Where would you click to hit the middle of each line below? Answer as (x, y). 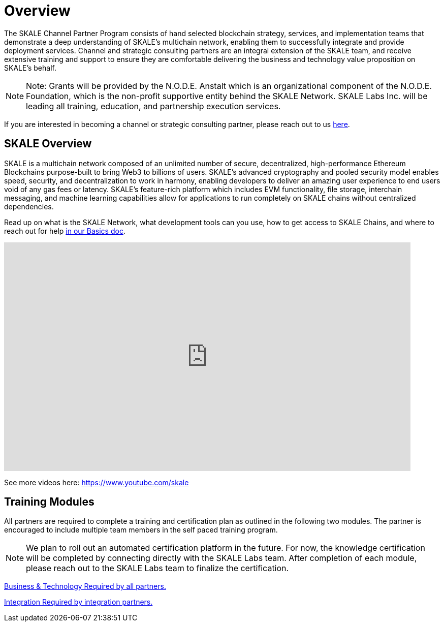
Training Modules (49, 502)
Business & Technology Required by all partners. (85, 586)
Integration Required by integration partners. (78, 602)
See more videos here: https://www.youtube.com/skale (97, 482)
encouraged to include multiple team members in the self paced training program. (141, 530)
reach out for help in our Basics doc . (65, 231)
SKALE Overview (48, 144)
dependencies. (29, 206)
